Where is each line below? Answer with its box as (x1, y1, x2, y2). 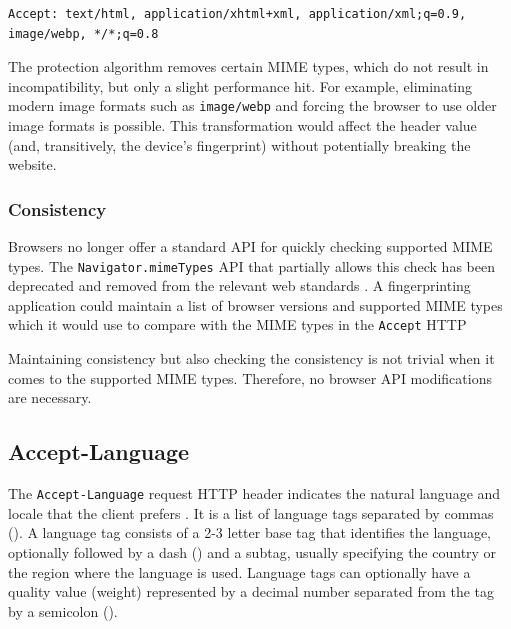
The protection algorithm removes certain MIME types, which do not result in (8, 56, 489, 77)
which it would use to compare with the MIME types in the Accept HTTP (8, 314, 467, 335)
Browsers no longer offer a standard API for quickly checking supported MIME (8, 236, 493, 257)
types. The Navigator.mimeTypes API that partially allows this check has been (8, 255, 495, 276)
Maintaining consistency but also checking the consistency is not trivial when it (8, 348, 495, 369)
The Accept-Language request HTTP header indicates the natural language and (8, 483, 501, 504)
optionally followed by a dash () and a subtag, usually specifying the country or (8, 541, 497, 562)
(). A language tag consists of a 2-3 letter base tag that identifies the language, (8, 522, 491, 543)
